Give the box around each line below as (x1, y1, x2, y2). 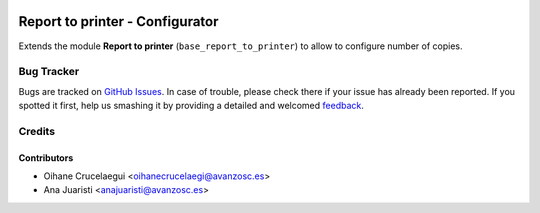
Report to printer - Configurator (18, 13, 219, 30)
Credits (18, 124, 55, 138)
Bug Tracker (18, 65, 80, 79)
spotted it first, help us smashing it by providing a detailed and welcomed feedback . (18, 100, 365, 112)
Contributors (18, 151, 74, 164)
